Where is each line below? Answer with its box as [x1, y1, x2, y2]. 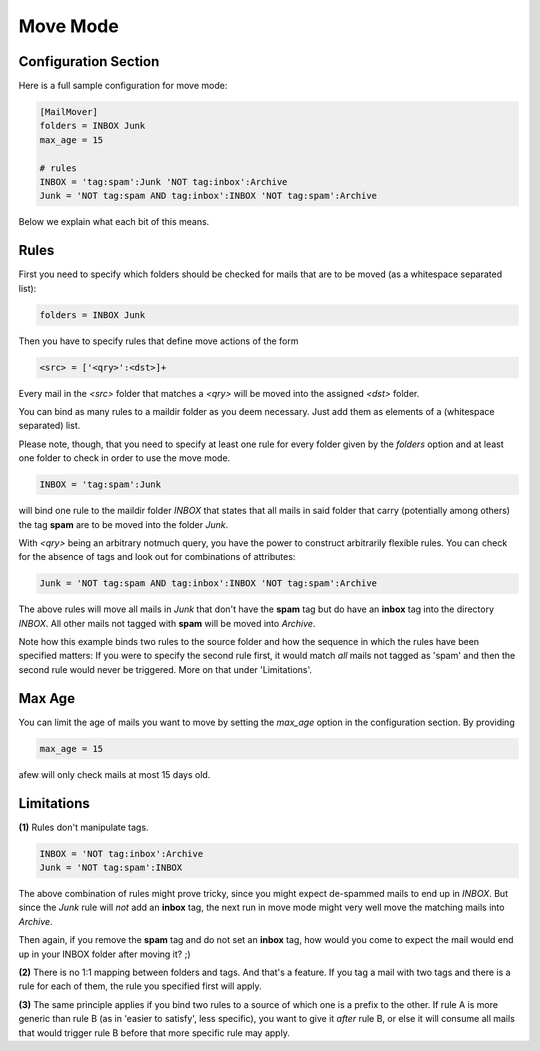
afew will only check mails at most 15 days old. [18, 768, 211, 780]
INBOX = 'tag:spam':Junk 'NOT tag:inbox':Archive [39, 176, 288, 187]
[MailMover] [39, 106, 99, 118]
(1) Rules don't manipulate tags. [18, 821, 149, 833]
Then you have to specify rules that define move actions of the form [18, 335, 299, 347]
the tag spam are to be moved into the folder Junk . [18, 518, 229, 530]
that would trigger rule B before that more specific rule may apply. [18, 1026, 290, 1039]
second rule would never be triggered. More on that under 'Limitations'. [18, 663, 313, 675]
